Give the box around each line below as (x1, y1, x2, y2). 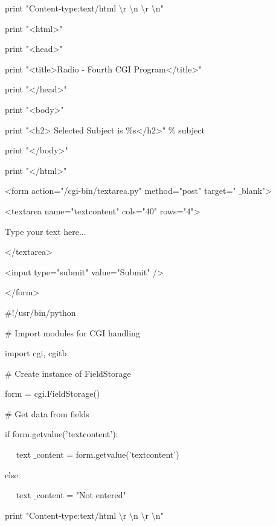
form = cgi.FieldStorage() (5, 387, 100, 400)
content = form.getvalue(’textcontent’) (36, 448, 179, 461)
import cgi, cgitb (5, 347, 67, 359)
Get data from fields (14, 407, 89, 420)
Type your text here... (5, 225, 86, 237)
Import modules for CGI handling (14, 326, 140, 339)
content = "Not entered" (36, 489, 126, 501)
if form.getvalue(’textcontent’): (5, 428, 118, 440)
